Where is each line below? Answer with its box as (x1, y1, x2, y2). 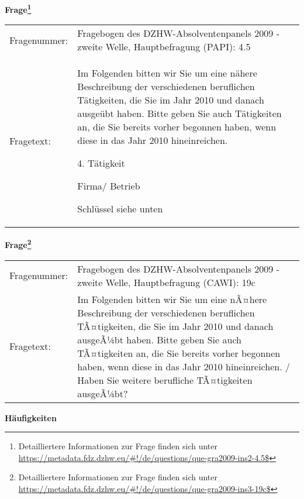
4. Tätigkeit (77, 156, 125, 170)
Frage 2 (5, 237, 32, 250)
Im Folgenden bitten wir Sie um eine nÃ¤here (77, 292, 267, 306)
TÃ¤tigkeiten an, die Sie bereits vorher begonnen (77, 346, 281, 360)
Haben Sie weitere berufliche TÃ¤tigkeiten (77, 373, 253, 387)
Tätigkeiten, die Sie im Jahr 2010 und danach (77, 93, 264, 107)
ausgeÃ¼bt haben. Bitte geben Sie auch (77, 332, 241, 346)
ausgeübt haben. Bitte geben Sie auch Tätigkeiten (77, 106, 282, 121)
